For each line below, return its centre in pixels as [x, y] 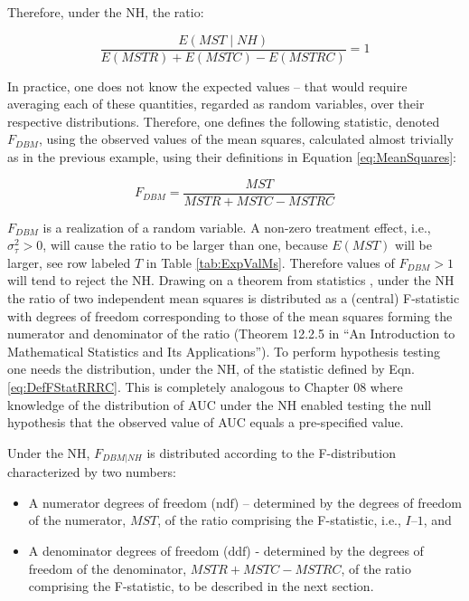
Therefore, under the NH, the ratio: [106, 12]
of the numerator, [77, 520]
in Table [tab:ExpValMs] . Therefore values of [270, 262]
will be [413, 245]
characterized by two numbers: [92, 472]
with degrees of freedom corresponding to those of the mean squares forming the [230, 315]
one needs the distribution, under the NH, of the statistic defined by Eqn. [211, 369]
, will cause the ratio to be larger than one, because [185, 245]
